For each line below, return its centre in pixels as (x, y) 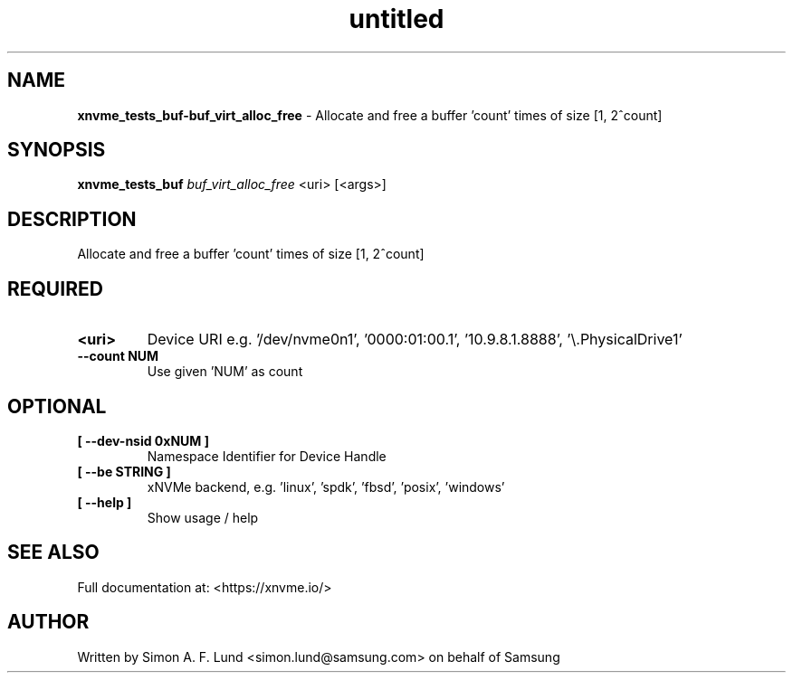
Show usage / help (203, 517)
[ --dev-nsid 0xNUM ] (143, 440)
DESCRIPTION (72, 219)
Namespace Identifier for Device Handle (267, 456)
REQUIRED (55, 288)
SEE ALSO (53, 552)
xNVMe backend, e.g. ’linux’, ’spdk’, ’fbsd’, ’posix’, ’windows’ (326, 486)
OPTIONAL (57, 406)
